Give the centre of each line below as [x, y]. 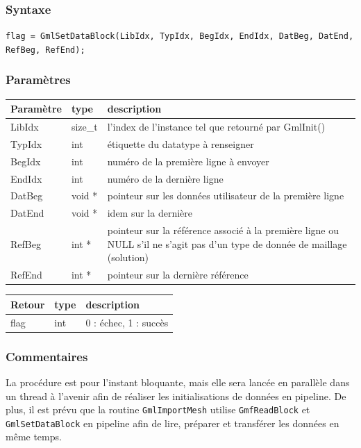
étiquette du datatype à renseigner [180, 143]
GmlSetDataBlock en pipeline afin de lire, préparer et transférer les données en [173, 423]
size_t [84, 127]
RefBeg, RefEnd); [45, 50]
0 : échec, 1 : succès [127, 322]
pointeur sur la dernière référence [178, 275]
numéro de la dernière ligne [165, 178]
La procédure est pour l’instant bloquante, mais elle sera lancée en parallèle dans [178, 382]
